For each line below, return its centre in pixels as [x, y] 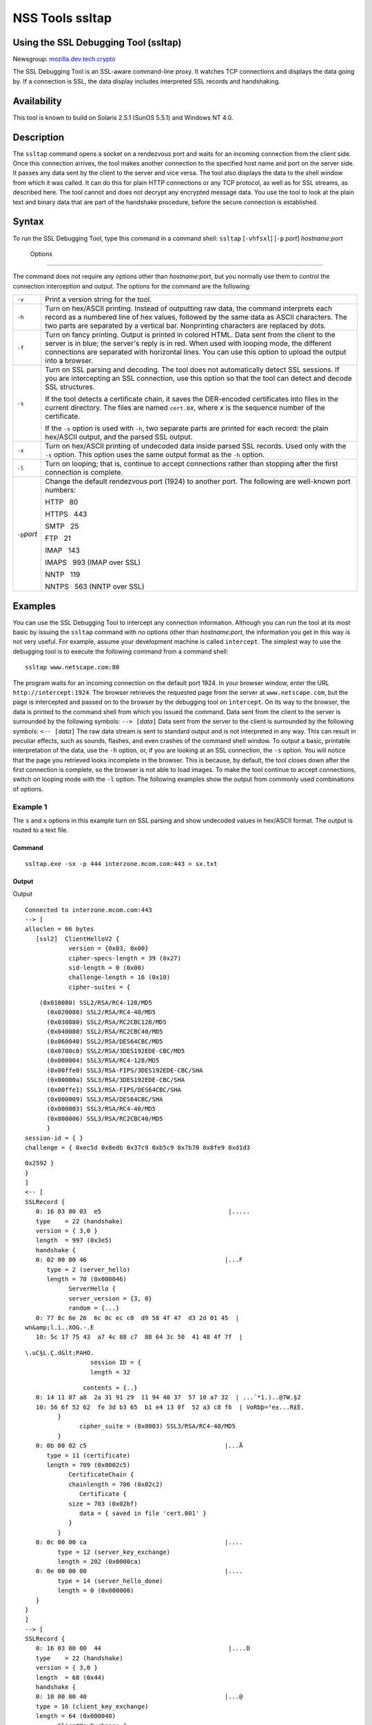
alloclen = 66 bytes [60, 929]
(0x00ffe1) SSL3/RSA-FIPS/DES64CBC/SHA [114, 1090]
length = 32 [110, 1372]
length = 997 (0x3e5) [74, 1241]
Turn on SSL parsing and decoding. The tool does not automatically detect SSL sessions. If [193, 370]
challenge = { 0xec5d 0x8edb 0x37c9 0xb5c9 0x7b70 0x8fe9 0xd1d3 [138, 1147]
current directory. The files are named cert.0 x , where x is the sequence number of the [185, 408]
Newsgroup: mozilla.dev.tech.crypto [64, 59]
